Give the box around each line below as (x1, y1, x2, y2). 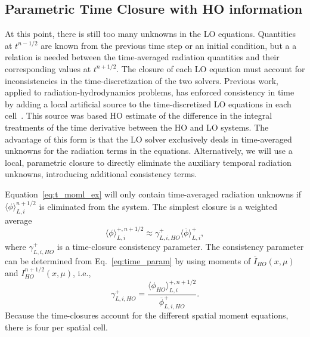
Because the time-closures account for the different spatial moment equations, (5, 309, 289, 321)
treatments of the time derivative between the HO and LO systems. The (5, 120, 269, 133)
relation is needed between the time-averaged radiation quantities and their (5, 51, 280, 63)
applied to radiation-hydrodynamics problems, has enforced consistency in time (5, 86, 294, 98)
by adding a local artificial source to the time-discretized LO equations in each (5, 97, 292, 110)
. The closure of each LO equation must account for (116, 62, 305, 75)
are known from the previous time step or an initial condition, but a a (41, 39, 297, 51)
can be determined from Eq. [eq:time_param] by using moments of (5, 254, 251, 267)
